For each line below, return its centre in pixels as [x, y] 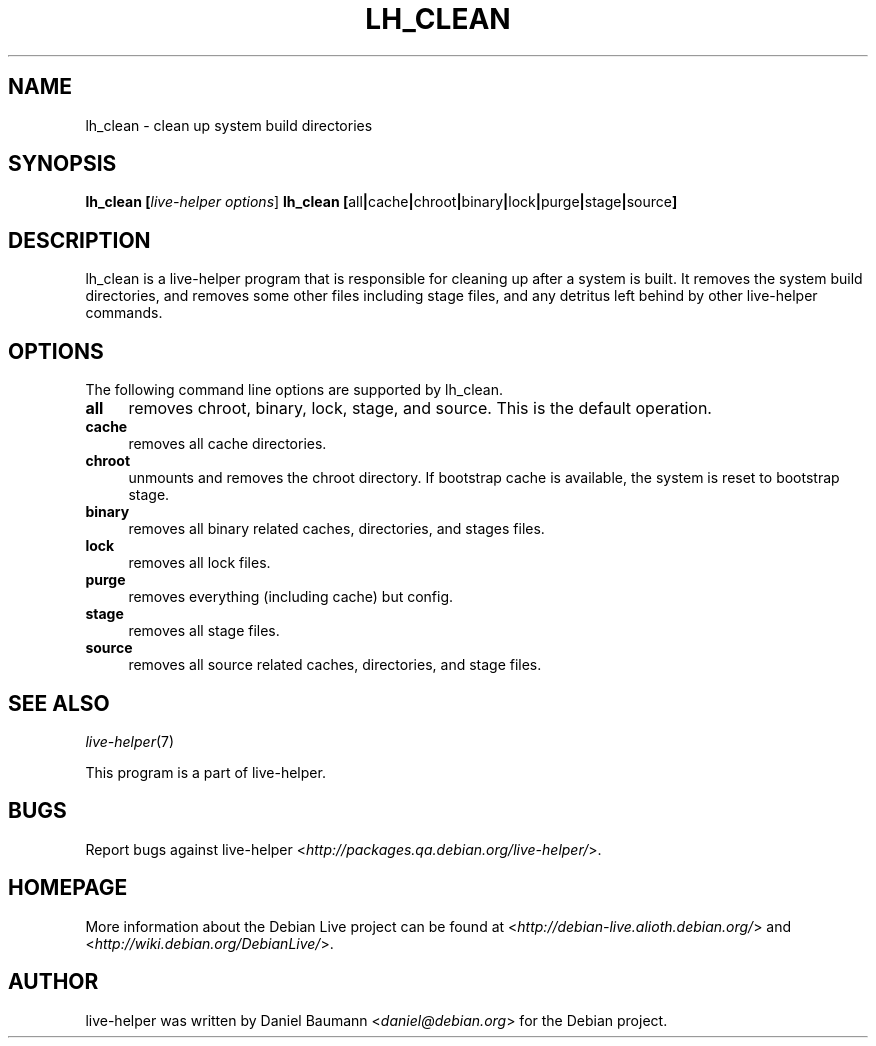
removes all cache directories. [227, 444]
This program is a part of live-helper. [205, 772]
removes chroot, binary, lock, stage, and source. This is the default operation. [420, 408]
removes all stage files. [204, 631]
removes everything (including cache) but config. [291, 597]
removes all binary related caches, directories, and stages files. [336, 529]
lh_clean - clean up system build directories [229, 125]
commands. [124, 313]
